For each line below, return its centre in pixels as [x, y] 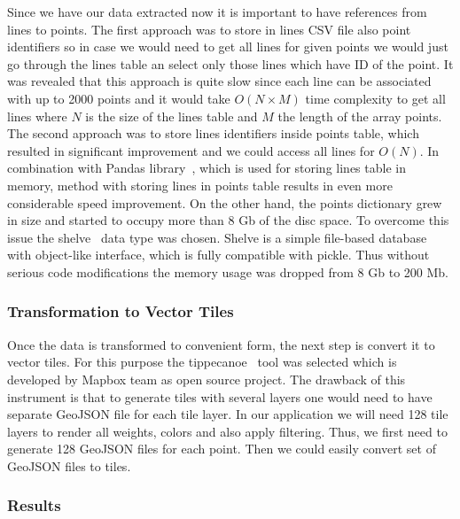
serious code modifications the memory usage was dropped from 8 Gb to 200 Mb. [228, 271]
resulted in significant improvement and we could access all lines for [191, 150]
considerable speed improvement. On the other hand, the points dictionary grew [225, 202]
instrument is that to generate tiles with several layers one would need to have [220, 396]
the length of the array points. [360, 116]
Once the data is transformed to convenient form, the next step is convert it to [221, 344]
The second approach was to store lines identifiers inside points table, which [213, 133]
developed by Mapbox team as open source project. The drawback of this [207, 379]
